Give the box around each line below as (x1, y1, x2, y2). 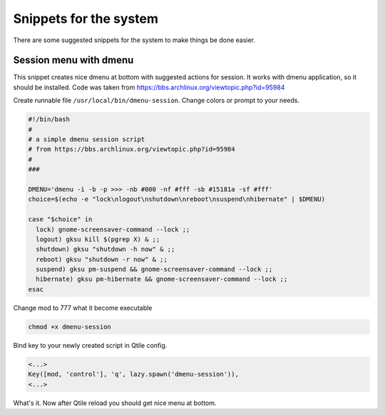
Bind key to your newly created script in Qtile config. (13, 341, 168, 349)
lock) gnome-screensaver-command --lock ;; (36, 225, 190, 234)
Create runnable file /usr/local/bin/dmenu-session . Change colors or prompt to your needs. (13, 96, 299, 105)
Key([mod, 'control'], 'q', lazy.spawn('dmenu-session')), (28, 370, 239, 379)
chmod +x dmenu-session (28, 322, 112, 331)
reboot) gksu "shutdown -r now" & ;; (36, 255, 168, 264)
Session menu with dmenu (13, 54, 134, 66)
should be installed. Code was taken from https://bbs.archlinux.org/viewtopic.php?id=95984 (13, 83, 285, 91)
